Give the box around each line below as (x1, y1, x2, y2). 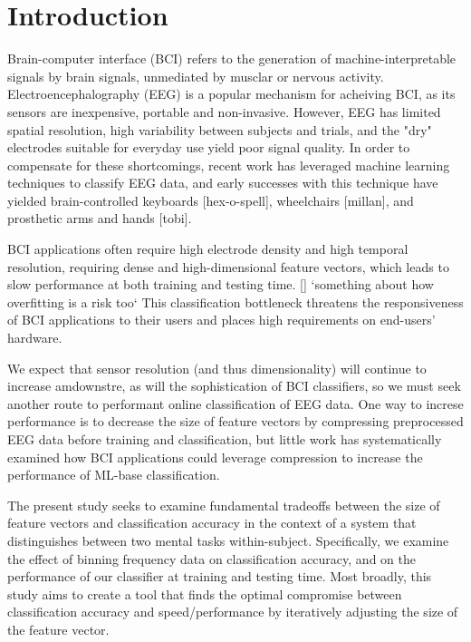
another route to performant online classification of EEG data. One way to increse (7, 394, 464, 413)
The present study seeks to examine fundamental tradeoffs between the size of (7, 495, 440, 514)
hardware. (7, 328, 62, 347)
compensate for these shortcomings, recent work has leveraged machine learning (7, 155, 450, 174)
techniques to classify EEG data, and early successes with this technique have (7, 173, 438, 192)
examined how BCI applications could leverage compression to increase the (7, 447, 423, 466)
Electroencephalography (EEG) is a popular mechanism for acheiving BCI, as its (7, 84, 456, 103)
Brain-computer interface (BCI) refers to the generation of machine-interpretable (7, 49, 457, 68)
